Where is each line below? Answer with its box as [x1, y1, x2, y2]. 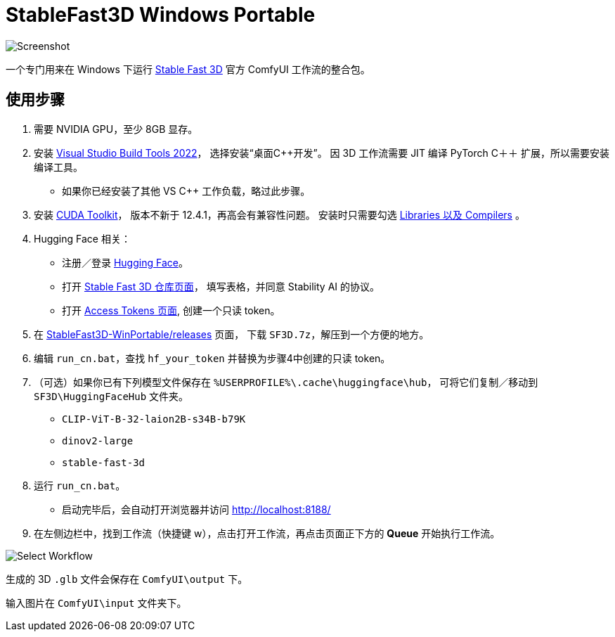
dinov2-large [62, 435, 134, 446]
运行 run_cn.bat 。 [34, 479, 126, 491]
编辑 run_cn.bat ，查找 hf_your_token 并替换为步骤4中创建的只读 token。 [34, 352, 391, 364]
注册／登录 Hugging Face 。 [62, 256, 188, 269]
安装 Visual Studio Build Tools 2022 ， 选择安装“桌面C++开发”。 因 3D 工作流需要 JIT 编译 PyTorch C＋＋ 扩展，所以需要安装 [34, 146, 609, 159]
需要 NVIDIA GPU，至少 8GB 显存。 [34, 122, 198, 135]
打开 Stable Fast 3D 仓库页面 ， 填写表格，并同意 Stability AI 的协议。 [62, 280, 380, 292]
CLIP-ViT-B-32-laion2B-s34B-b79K [62, 413, 246, 425]
